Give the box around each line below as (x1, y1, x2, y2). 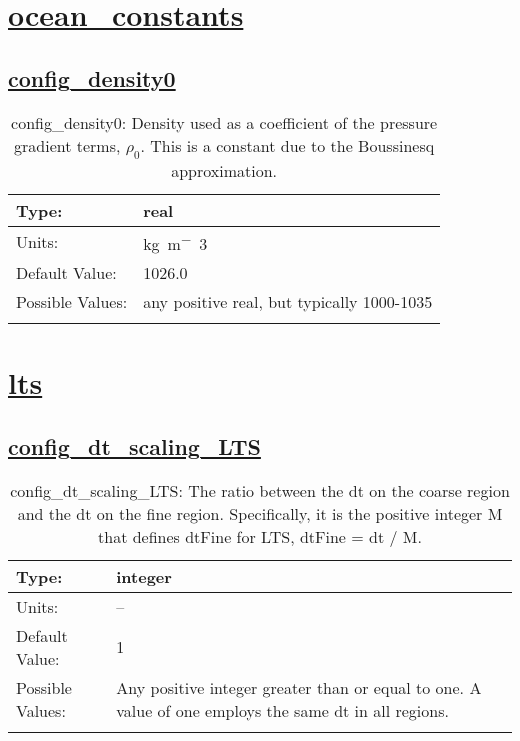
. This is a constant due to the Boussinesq (140, 133, 435, 157)
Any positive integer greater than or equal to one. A (116, 675, 482, 699)
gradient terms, (14, 133, 121, 157)
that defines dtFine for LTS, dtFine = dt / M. (98, 524, 422, 548)
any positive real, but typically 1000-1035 (143, 290, 433, 314)
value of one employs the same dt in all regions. (116, 698, 449, 722)
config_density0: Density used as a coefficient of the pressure (11, 110, 438, 134)
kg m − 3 (143, 228, 208, 256)
